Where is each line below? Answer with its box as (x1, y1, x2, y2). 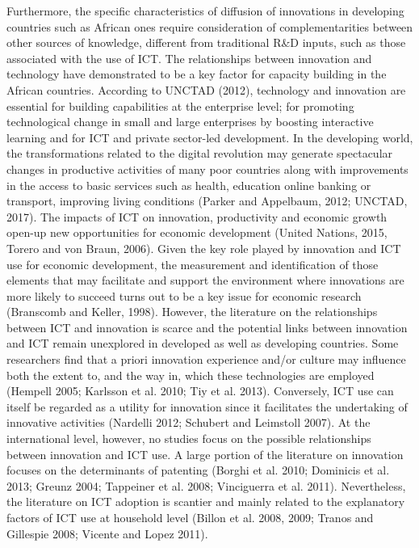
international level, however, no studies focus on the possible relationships (6, 430, 371, 447)
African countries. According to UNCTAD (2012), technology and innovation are (6, 81, 406, 98)
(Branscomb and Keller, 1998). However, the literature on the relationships (6, 303, 378, 320)
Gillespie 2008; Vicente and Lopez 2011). (6, 525, 208, 542)
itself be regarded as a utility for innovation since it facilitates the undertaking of (6, 398, 408, 415)
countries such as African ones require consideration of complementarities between (6, 18, 413, 35)
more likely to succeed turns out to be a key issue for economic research (6, 287, 362, 304)
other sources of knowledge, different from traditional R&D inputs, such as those (6, 34, 406, 51)
